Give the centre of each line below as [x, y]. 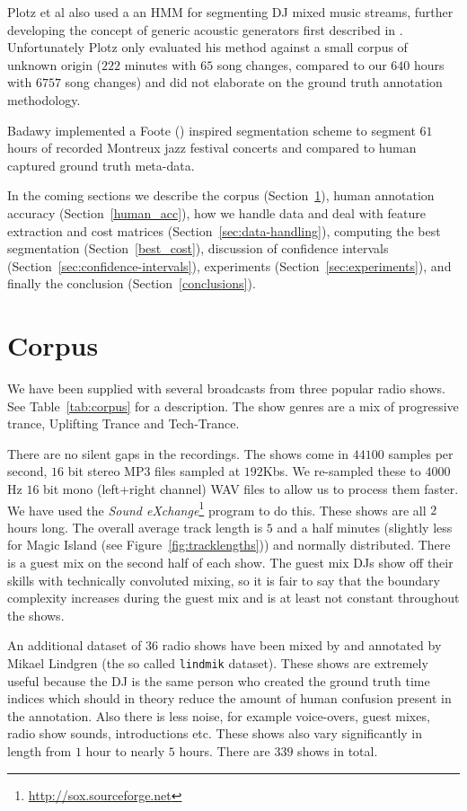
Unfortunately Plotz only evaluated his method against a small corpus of [207, 47]
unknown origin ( [55, 64]
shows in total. [338, 751]
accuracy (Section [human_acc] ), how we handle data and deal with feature [216, 212]
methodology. [44, 99]
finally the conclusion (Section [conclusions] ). [132, 283]
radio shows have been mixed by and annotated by [302, 645]
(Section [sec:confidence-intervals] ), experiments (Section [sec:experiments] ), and [229, 265]
